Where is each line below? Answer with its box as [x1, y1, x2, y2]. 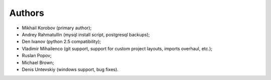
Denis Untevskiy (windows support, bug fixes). [22, 66, 119, 72]
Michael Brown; [22, 60, 54, 66]
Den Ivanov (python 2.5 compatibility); [22, 39, 101, 45]
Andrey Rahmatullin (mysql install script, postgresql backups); [22, 31, 150, 37]
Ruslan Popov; [22, 53, 52, 59]
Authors [9, 7, 45, 18]
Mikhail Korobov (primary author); [22, 25, 92, 31]
